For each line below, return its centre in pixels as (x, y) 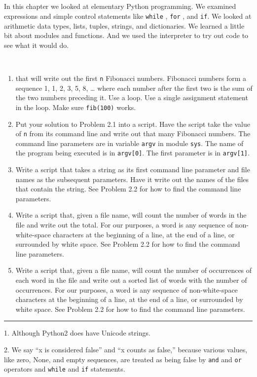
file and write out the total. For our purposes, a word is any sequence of (124, 225)
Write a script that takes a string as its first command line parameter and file (133, 170)
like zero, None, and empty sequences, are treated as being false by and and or (123, 359)
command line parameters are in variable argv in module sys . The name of (129, 143)
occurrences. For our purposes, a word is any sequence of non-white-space (127, 289)
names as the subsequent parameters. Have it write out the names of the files (132, 179)
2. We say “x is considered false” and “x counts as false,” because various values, (126, 349)
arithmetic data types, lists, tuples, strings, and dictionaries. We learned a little (124, 25)
